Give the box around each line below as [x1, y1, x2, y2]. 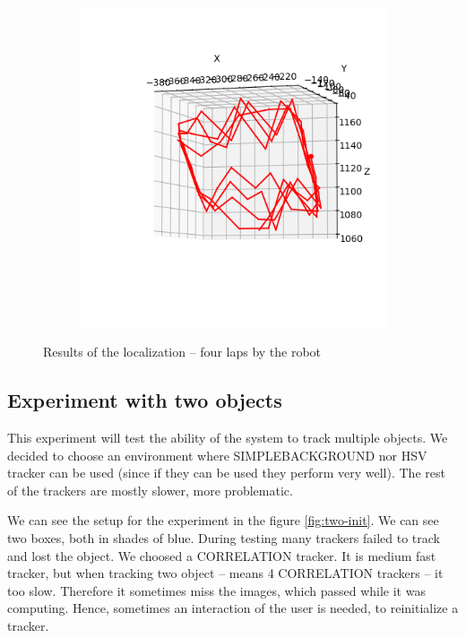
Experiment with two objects [7, 386, 282, 414]
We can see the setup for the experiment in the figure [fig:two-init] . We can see [7, 511, 439, 530]
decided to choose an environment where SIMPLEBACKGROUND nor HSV [7, 445, 427, 464]
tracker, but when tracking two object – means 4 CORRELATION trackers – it [7, 564, 444, 582]
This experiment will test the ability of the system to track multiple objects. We [7, 427, 448, 446]
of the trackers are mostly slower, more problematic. [7, 480, 293, 499]
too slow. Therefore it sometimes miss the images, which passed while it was [7, 581, 426, 599]
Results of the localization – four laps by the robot [43, 342, 322, 361]
